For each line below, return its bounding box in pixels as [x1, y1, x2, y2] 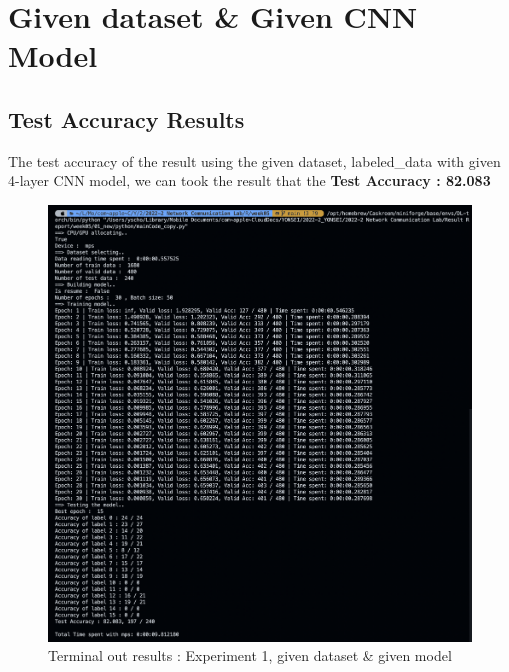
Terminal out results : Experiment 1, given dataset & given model [48, 645, 452, 666]
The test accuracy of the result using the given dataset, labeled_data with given [8, 150, 501, 171]
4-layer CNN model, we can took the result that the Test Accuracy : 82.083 [8, 170, 491, 191]
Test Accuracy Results [8, 103, 245, 134]
